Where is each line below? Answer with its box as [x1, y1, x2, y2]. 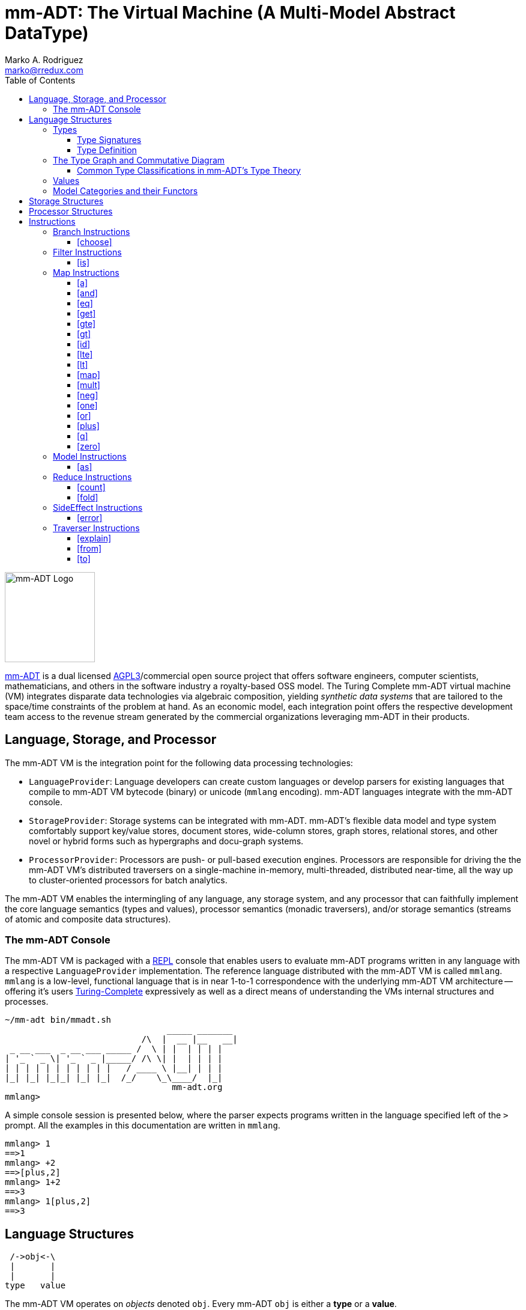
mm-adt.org [172, 1082, 223, 1092]
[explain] [77, 532, 112, 543]
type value [5, 1281, 66, 1291]
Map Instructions [53, 267, 119, 278]
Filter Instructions [53, 246, 122, 257]
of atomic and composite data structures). [5, 913, 171, 924]
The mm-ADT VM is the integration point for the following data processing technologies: [5, 757, 353, 768]
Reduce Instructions [53, 471, 132, 482]
